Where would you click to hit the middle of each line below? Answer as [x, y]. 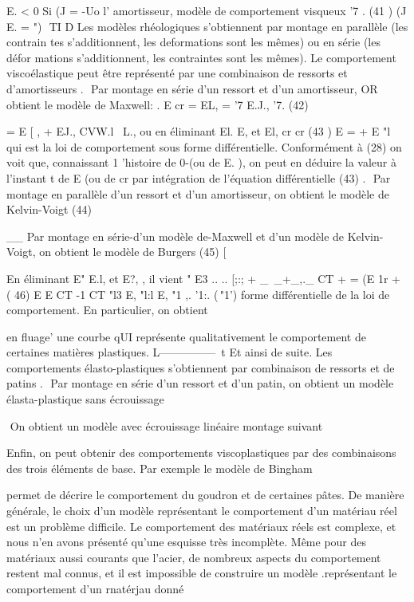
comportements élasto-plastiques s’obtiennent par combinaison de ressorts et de [201, 367]
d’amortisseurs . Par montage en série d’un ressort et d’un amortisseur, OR [192, 88]
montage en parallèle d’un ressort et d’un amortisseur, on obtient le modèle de [198, 193]
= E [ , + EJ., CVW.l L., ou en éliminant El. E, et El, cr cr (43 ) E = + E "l [199, 131]
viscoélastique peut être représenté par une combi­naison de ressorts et [177, 73]
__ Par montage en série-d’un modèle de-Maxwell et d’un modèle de [175, 236]
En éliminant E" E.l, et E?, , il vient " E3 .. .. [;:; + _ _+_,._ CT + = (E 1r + [203, 278]
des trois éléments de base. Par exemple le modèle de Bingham [160, 468]
